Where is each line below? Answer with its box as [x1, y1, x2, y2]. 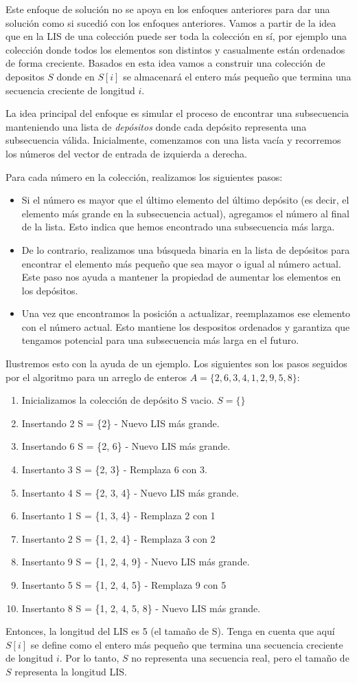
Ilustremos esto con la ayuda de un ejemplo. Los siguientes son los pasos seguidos [5, 356, 347, 371]
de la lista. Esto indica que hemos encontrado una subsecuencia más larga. [21, 219, 335, 234]
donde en [56, 69, 95, 83]
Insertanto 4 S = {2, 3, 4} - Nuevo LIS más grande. [21, 485, 239, 499]
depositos [5, 69, 45, 83]
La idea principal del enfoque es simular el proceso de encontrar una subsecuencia [5, 106, 349, 120]
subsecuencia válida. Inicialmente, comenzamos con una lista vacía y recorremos [5, 133, 341, 147]
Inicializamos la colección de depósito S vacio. [21, 393, 214, 407]
